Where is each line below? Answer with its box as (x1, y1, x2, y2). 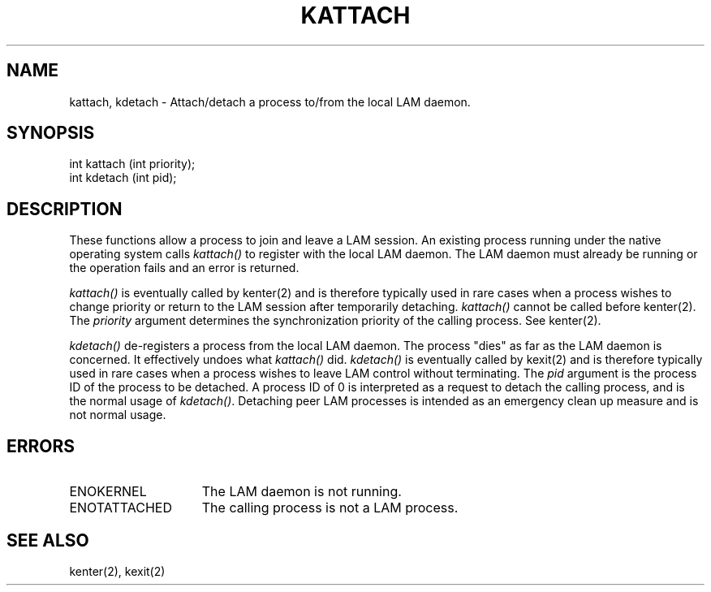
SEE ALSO (6, 529, 89, 551)
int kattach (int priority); (69, 157, 196, 171)
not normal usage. (69, 408, 166, 422)
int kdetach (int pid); (69, 171, 177, 185)
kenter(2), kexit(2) (69, 564, 166, 578)
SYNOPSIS (6, 123, 95, 144)
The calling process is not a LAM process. (201, 499, 459, 516)
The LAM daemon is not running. (201, 483, 402, 500)
